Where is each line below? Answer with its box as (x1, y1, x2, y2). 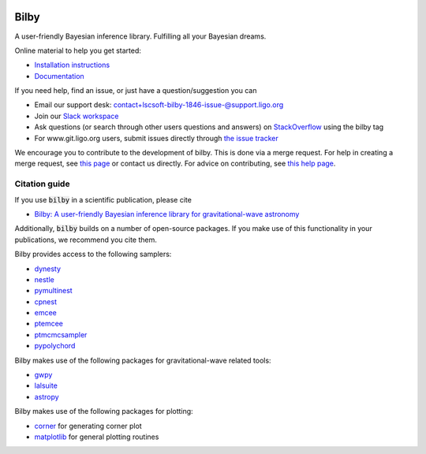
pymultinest (34, 286, 73, 296)
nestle (34, 274, 54, 284)
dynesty (34, 264, 62, 274)
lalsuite (34, 381, 58, 390)
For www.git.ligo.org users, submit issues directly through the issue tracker (34, 133, 279, 143)
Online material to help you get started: (14, 46, 142, 55)
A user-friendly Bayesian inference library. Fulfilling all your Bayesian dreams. (14, 32, 267, 41)
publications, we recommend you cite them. (14, 235, 158, 244)
